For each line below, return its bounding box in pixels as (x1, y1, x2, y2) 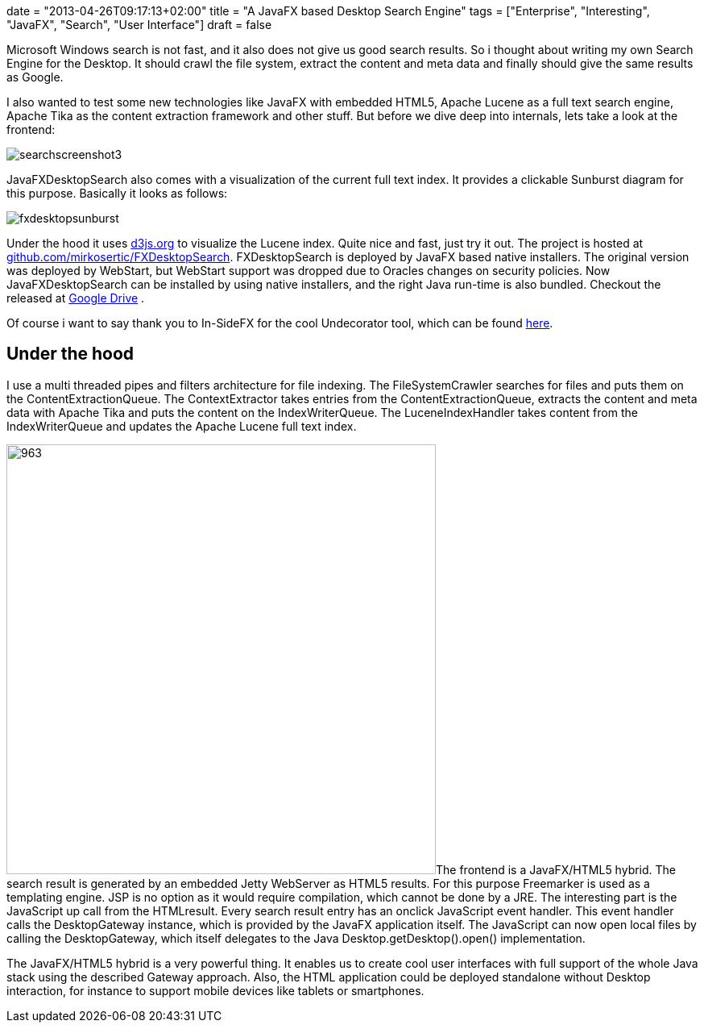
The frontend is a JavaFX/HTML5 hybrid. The (436, 862, 677, 877)
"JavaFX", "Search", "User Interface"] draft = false (6, 18, 272, 31)
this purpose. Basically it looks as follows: (6, 186, 228, 200)
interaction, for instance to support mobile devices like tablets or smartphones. (6, 983, 424, 998)
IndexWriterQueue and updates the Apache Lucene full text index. (6, 419, 357, 433)
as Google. (6, 70, 64, 84)
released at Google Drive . (6, 291, 145, 305)
